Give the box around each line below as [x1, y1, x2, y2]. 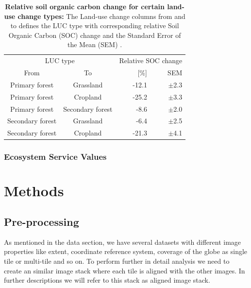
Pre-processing [4, 214, 79, 229]
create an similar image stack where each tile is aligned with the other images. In [4, 265, 245, 275]
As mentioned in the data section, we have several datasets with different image [4, 237, 241, 247]
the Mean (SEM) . [67, 39, 122, 50]
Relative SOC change [119, 55, 183, 66]
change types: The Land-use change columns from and [17, 11, 185, 21]
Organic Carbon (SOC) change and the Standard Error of [8, 30, 181, 40]
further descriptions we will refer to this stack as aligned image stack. [4, 275, 210, 285]
